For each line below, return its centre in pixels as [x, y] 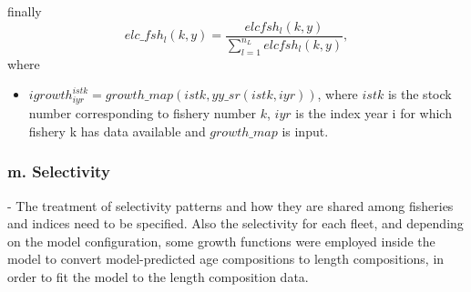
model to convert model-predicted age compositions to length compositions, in [226, 259]
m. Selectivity [59, 171]
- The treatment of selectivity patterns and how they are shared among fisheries [230, 205]
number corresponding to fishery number [143, 113]
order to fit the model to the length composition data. [158, 276]
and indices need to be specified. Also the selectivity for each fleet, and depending [235, 223]
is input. [305, 131]
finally [25, 11]
